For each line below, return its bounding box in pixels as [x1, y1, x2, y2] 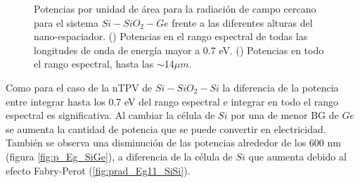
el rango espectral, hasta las [34, 56, 154, 71]
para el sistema [34, 15, 98, 30]
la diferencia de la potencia [222, 80, 339, 94]
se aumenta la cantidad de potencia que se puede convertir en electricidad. [6, 121, 326, 136]
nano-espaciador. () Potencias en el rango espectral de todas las [34, 29, 308, 44]
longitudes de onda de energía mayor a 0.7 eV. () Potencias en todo [34, 42, 324, 57]
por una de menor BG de [231, 108, 339, 122]
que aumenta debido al [248, 149, 347, 163]
